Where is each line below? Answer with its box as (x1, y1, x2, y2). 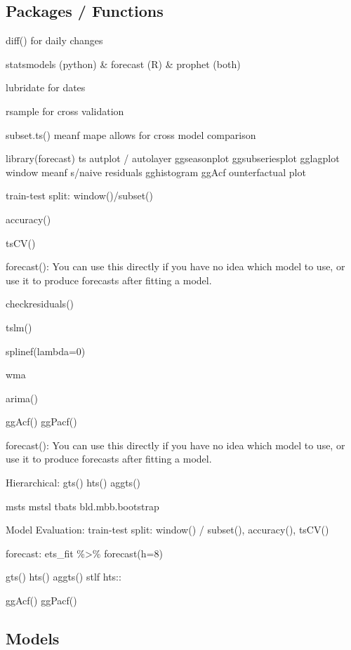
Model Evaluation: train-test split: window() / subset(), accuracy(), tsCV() (6, 522, 329, 537)
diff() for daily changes (6, 33, 103, 48)
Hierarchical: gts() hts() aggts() (6, 475, 141, 490)
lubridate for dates (6, 80, 86, 95)
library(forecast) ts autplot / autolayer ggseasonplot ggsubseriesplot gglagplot (6, 151, 340, 166)
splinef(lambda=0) (6, 343, 86, 358)
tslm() (6, 319, 32, 334)
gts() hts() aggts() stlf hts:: (6, 569, 121, 584)
